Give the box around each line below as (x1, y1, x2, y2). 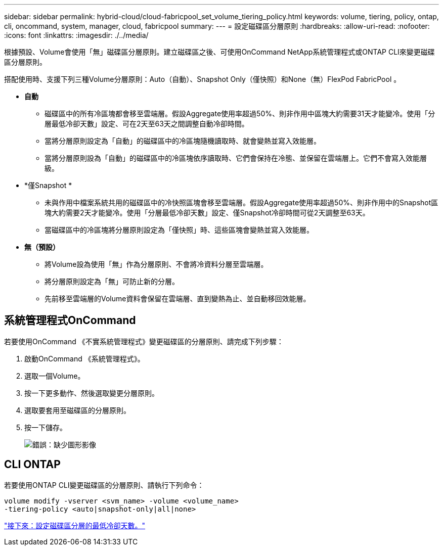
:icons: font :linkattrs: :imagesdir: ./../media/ (4, 31, 149, 39)
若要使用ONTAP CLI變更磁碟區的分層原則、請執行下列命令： (4, 480, 204, 489)
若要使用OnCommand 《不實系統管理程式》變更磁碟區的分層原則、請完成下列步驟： (4, 337, 284, 346)
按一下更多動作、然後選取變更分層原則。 (24, 388, 159, 397)
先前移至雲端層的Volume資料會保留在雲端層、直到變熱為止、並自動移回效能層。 (45, 294, 311, 303)
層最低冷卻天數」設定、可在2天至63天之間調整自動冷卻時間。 (45, 119, 249, 128)
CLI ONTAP (4, 458, 61, 471)
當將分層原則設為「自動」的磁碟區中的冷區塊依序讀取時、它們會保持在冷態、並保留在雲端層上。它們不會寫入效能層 (45, 154, 427, 162)
